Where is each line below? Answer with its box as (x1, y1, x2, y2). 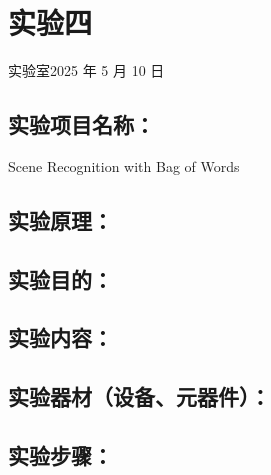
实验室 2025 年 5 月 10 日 (8, 60, 165, 81)
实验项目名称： (8, 109, 155, 140)
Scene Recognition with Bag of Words (8, 155, 240, 176)
